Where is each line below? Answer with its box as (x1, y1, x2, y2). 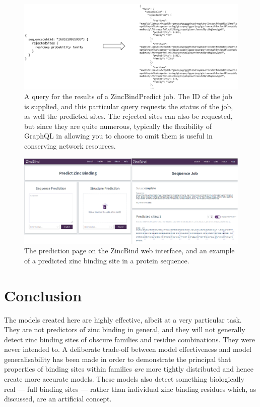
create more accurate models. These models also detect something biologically (4, 374, 244, 384)
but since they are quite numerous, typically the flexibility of (24, 120, 212, 131)
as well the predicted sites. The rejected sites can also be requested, (24, 111, 233, 121)
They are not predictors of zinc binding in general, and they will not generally (4, 324, 245, 335)
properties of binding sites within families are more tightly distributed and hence (4, 364, 253, 374)
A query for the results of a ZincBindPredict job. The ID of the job (24, 91, 232, 102)
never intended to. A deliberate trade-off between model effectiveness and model (4, 344, 251, 354)
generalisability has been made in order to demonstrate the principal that (4, 353, 231, 364)
